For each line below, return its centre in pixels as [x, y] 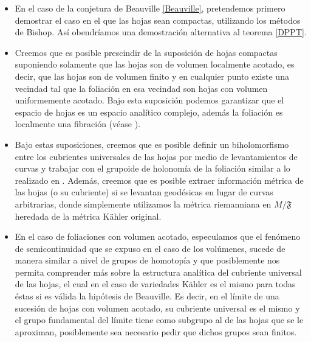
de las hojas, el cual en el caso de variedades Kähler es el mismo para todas [155, 284]
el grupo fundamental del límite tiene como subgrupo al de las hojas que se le [159, 320]
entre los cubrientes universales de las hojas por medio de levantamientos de [156, 156]
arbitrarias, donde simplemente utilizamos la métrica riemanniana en [143, 204]
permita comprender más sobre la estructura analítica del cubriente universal [158, 272]
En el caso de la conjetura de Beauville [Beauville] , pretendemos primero [150, 8]
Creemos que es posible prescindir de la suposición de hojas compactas [146, 52]
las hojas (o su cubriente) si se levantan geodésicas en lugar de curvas [144, 192]
